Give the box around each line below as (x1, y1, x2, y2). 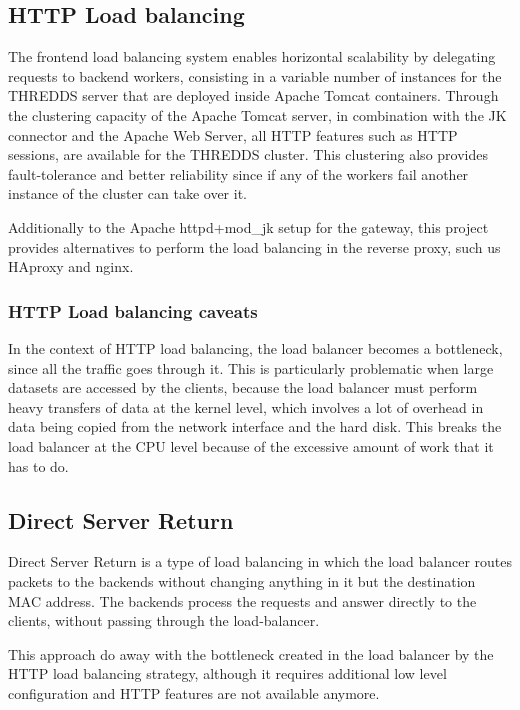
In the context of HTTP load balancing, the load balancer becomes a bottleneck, (8, 337, 503, 358)
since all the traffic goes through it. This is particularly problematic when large (8, 357, 494, 378)
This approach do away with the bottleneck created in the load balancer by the (8, 643, 494, 664)
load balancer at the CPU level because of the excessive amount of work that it (8, 435, 494, 456)
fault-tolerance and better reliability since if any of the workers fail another (8, 163, 469, 184)
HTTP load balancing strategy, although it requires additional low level (8, 663, 447, 684)
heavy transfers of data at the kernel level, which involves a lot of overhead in (8, 396, 484, 417)
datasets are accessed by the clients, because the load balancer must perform (8, 377, 478, 398)
